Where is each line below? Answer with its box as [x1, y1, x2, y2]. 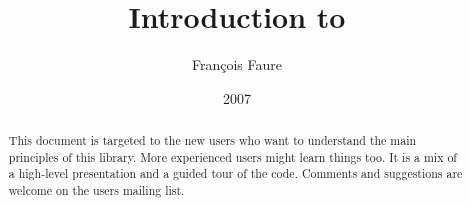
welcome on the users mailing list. [8, 182, 185, 199]
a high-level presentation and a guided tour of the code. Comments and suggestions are [8, 165, 463, 182]
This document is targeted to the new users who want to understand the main [8, 132, 417, 149]
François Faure [191, 54, 282, 75]
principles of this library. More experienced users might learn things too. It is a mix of [8, 148, 457, 165]
